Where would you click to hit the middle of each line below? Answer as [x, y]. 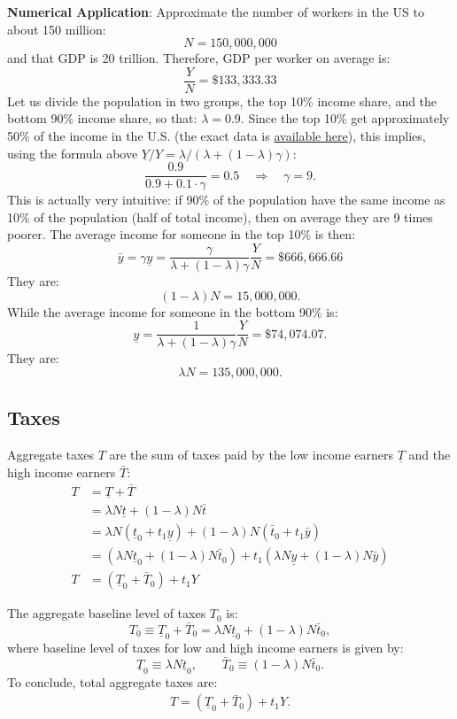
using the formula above [73, 153]
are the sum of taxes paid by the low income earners [251, 455]
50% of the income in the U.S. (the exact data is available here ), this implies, [217, 136]
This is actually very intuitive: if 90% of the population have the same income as [226, 200]
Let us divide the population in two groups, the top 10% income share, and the [222, 101]
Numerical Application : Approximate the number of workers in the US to [216, 12]
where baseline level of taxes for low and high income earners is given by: [205, 647]
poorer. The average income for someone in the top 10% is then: [182, 234]
